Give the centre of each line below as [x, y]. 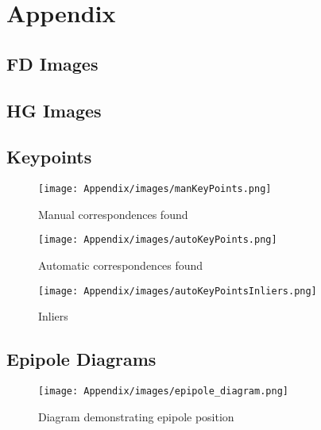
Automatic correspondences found [121, 265]
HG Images [54, 110]
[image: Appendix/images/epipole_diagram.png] [163, 392]
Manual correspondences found [113, 214]
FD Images [52, 63]
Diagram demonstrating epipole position [136, 416]
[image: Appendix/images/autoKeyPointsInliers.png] [178, 291]
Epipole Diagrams [81, 359]
